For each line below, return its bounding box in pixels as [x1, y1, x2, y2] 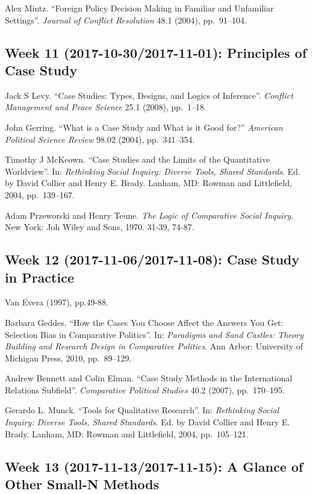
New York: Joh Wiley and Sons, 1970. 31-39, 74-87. [5, 220, 194, 233]
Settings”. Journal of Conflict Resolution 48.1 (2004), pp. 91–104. [5, 13, 247, 26]
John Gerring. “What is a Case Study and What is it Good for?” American [5, 120, 283, 133]
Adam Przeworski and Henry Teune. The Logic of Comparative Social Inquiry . [5, 208, 294, 221]
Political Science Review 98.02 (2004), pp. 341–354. [5, 133, 195, 145]
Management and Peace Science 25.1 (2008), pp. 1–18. [5, 101, 206, 113]
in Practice [5, 267, 74, 286]
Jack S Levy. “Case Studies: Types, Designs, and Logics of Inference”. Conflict [5, 89, 293, 101]
